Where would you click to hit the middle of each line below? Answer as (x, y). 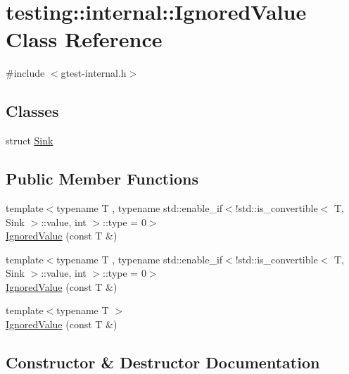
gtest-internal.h (94, 73)
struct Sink (30, 141)
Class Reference (84, 39)
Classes (32, 111)
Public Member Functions (102, 179)
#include (25, 73)
